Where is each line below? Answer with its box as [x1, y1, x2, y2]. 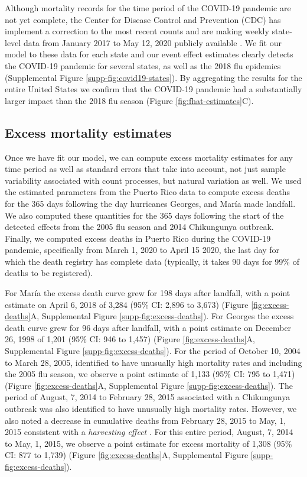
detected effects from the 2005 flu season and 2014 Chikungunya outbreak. [5, 220, 274, 233]
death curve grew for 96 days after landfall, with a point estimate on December [5, 321, 292, 333]
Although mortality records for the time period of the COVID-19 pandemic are [5, 2, 291, 14]
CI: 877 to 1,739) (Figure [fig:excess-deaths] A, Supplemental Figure [5, 449, 249, 461]
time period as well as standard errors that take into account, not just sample [5, 163, 286, 175]
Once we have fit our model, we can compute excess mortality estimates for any [5, 151, 293, 163]
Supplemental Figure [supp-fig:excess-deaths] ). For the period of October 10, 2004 [5, 345, 301, 357]
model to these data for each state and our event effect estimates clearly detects [5, 48, 293, 60]
